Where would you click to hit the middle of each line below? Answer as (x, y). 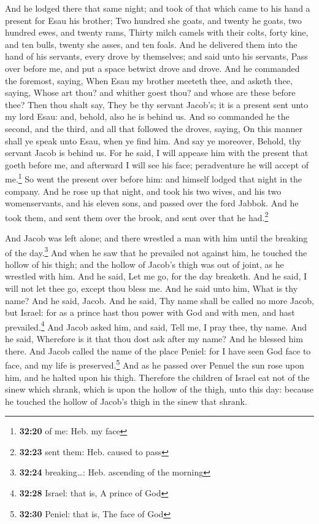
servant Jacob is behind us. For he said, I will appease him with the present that (157, 153)
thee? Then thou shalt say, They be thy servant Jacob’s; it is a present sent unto (157, 104)
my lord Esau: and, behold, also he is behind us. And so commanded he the (147, 116)
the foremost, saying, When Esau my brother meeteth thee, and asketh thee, (149, 80)
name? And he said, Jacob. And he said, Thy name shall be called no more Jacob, (159, 300)
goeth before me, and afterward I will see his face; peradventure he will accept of (157, 164)
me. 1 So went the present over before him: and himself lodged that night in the (154, 178)
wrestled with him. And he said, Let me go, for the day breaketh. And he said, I (156, 276)
